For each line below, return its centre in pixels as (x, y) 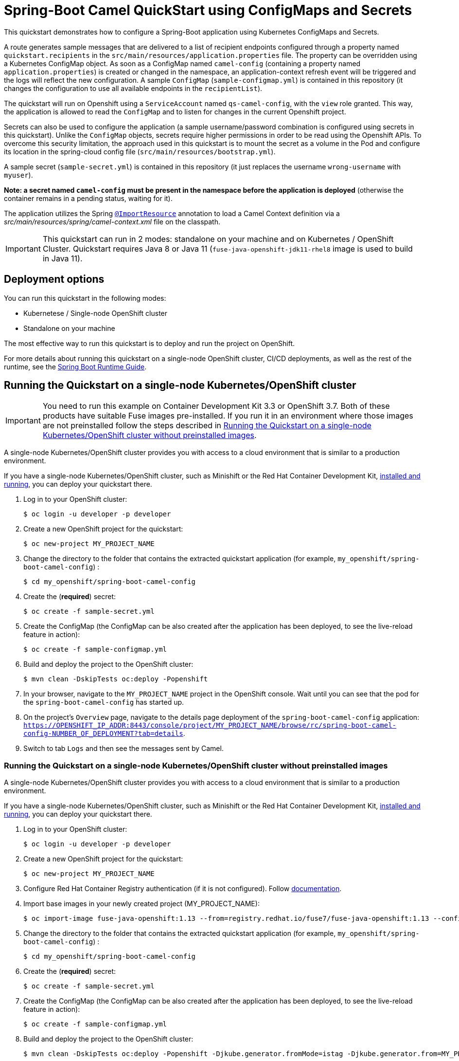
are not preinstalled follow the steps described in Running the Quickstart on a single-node (207, 426)
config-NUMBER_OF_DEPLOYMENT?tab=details (103, 734)
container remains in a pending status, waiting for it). (88, 198)
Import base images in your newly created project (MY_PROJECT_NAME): (141, 904)
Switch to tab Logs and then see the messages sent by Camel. (124, 749)
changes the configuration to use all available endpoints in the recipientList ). (133, 88)
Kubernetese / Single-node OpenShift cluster (96, 313)
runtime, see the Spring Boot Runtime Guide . (75, 366)
